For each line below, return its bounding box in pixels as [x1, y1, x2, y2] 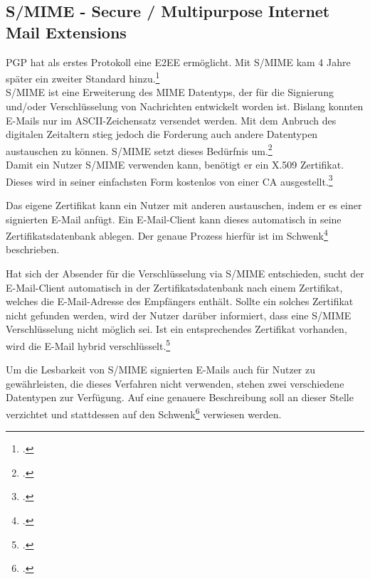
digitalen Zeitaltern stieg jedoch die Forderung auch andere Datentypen [6, 127, 318, 142]
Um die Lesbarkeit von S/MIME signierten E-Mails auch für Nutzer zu [6, 362, 315, 377]
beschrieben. [6, 242, 60, 257]
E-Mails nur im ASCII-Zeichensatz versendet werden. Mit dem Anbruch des [6, 112, 337, 127]
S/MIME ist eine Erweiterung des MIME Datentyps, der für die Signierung [6, 85, 334, 100]
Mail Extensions [6, 21, 127, 43]
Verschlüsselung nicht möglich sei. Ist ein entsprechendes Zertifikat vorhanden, [6, 322, 347, 336]
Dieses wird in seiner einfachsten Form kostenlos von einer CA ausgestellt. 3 [6, 171, 333, 188]
